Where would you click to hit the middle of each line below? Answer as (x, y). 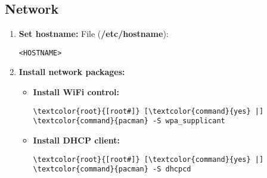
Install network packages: (72, 72)
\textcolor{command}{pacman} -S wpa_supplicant (129, 121)
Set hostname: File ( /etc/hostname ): (94, 34)
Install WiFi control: (76, 92)
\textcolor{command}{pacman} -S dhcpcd (112, 169)
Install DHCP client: (77, 140)
